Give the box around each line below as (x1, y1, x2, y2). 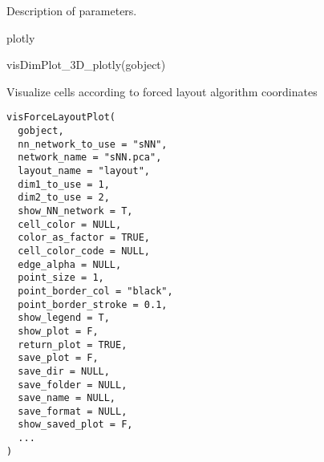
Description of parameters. (6, 2, 137, 18)
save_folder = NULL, (18, 379, 128, 391)
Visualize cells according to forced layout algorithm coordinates (6, 83, 318, 99)
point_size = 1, (18, 272, 104, 284)
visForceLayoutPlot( (6, 111, 116, 124)
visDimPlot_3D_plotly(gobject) (6, 56, 166, 73)
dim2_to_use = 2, (18, 192, 110, 204)
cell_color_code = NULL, (18, 245, 150, 257)
